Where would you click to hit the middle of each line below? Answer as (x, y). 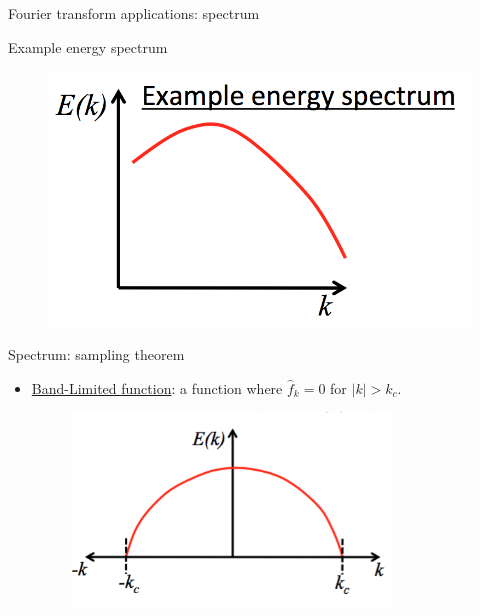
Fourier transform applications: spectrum (134, 13)
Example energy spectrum (88, 46)
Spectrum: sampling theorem (96, 354)
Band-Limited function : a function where (157, 387)
